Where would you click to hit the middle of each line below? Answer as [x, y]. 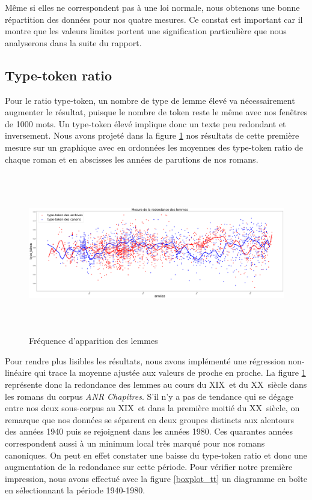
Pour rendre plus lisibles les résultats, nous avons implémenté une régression [145, 360]
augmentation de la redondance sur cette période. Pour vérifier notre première [149, 467]
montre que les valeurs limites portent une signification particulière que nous [146, 31]
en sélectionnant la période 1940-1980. [75, 490]
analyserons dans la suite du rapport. [73, 42]
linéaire [18, 372]
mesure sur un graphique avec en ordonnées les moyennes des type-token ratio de [154, 147]
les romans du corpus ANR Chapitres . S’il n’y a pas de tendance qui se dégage [149, 396]
